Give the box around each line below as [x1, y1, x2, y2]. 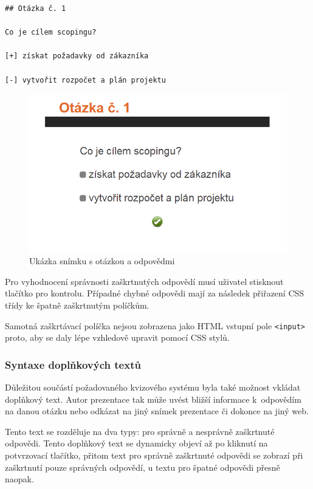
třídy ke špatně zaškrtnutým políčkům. [5, 298, 150, 311]
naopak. [5, 473, 34, 485]
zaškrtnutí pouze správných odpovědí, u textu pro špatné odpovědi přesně [5, 460, 280, 473]
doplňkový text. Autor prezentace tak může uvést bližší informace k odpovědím [5, 392, 301, 405]
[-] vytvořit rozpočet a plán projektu [5, 75, 166, 84]
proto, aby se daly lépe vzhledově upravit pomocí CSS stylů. [5, 331, 230, 344]
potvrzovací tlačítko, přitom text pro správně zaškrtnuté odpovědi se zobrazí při [5, 449, 303, 461]
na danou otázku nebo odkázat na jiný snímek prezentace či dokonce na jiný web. [5, 405, 309, 417]
